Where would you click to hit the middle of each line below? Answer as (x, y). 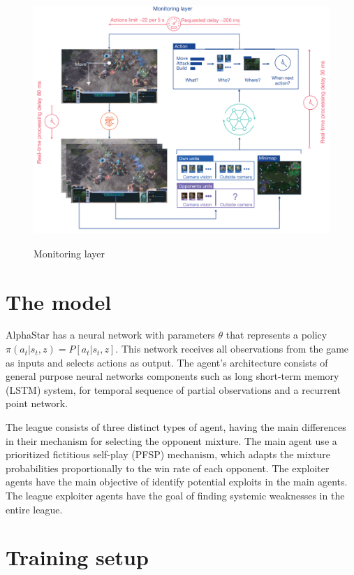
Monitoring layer (69, 253)
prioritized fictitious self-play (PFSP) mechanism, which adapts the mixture (168, 454)
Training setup (77, 557)
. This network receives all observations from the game (232, 349)
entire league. (34, 509)
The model (59, 301)
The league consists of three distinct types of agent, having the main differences (176, 427)
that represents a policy (276, 335)
